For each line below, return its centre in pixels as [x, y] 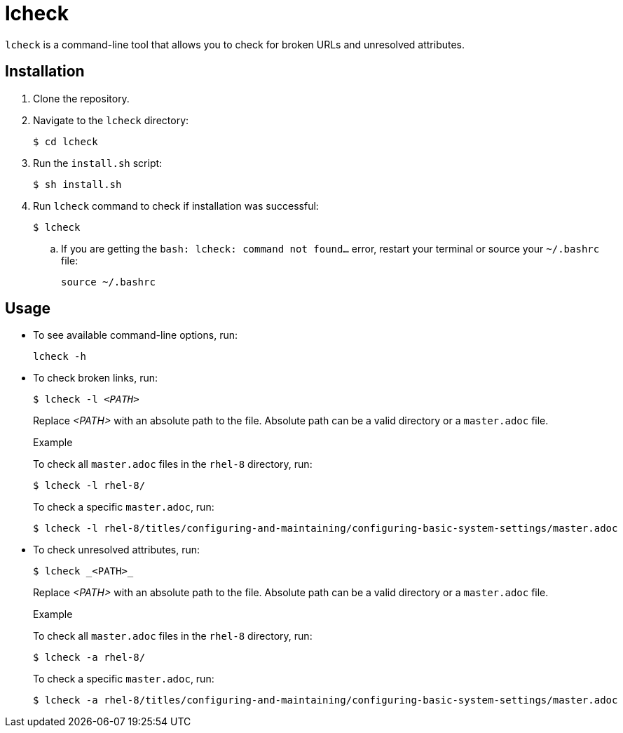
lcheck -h [60, 357]
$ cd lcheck [66, 141]
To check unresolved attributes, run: [117, 550]
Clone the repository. [81, 98]
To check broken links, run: [96, 378]
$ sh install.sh [77, 184]
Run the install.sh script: [98, 163]
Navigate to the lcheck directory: [111, 120]
